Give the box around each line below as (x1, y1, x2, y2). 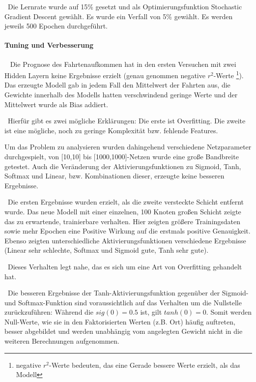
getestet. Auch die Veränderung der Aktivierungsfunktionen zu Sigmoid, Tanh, (4, 161, 241, 171)
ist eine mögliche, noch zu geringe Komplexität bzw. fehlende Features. (4, 125, 218, 135)
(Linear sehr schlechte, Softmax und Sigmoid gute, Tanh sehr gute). (4, 245, 209, 255)
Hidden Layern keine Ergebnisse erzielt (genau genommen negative (4, 70, 205, 80)
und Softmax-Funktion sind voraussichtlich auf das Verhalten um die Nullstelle (4, 297, 242, 307)
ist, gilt (140, 307, 162, 317)
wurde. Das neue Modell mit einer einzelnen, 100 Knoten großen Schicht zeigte (4, 206, 241, 216)
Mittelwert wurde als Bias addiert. (4, 99, 108, 109)
